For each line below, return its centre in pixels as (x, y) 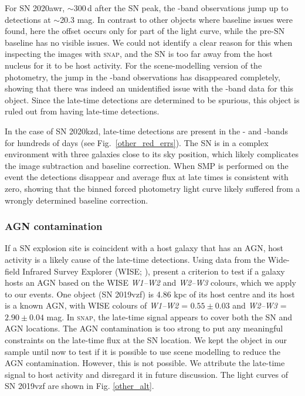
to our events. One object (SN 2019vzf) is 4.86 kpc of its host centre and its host (150, 294)
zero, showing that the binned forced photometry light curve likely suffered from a (152, 188)
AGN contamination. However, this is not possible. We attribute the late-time (145, 363)
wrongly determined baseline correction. (77, 200)
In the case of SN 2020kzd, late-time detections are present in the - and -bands (146, 131)
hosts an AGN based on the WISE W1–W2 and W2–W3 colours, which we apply (150, 282)
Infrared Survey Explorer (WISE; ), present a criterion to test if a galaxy (154, 271)
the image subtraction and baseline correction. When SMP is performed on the (147, 165)
